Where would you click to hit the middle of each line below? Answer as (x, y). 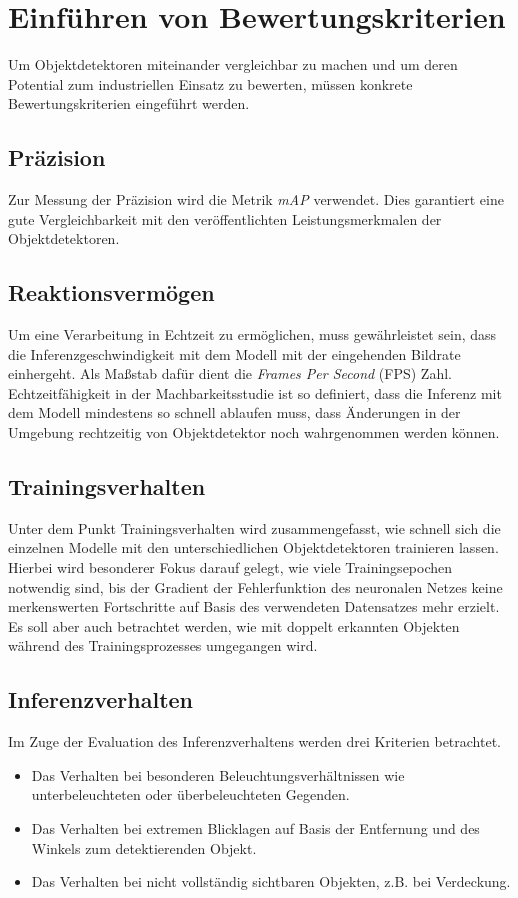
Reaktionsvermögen (111, 292)
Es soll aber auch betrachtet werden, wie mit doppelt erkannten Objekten (234, 625)
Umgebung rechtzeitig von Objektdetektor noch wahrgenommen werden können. (254, 432)
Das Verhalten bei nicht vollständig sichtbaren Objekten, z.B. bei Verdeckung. (271, 881)
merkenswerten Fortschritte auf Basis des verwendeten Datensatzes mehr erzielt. (254, 606)
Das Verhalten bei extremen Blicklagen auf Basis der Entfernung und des (255, 828)
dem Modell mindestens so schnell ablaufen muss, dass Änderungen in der (234, 412)
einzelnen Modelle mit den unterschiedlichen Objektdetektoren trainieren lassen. (253, 547)
